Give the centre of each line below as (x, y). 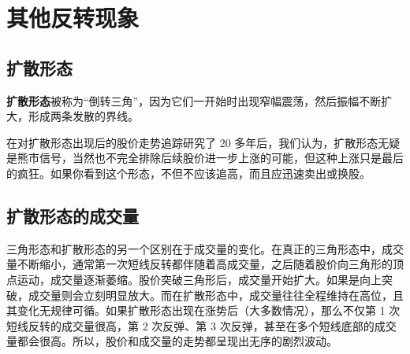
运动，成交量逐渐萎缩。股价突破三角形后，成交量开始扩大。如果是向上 (199, 279)
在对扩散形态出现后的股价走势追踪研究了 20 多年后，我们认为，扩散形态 (192, 142)
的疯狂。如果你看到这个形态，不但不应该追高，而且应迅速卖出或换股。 (188, 173)
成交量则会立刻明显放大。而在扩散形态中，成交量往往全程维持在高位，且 (216, 295)
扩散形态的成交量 (73, 215)
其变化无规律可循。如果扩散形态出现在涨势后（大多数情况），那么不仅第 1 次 (203, 310)
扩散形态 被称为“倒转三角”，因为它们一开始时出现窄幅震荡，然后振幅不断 (194, 100)
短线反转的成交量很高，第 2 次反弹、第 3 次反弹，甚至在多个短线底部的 (190, 325)
